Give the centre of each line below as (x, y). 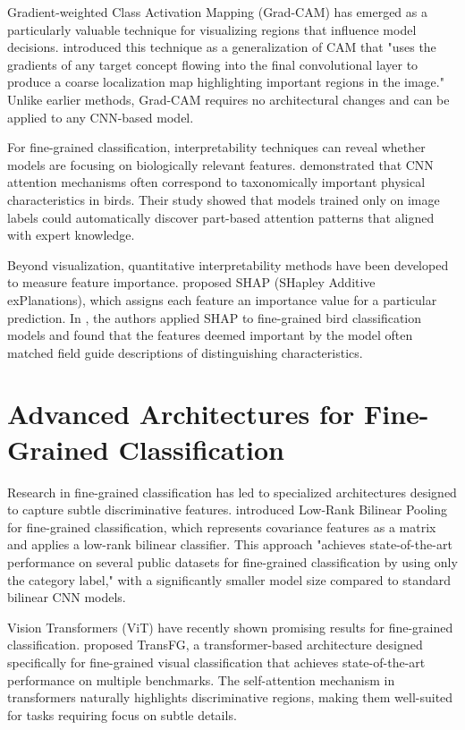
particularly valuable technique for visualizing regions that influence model (212, 29)
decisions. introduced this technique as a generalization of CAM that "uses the (222, 47)
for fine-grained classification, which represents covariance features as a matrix (222, 526)
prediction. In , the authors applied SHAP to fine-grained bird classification (215, 317)
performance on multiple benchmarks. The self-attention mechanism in (201, 679)
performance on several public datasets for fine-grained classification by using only (232, 561)
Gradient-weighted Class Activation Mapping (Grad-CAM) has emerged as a (217, 12)
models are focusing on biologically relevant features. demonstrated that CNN (220, 164)
